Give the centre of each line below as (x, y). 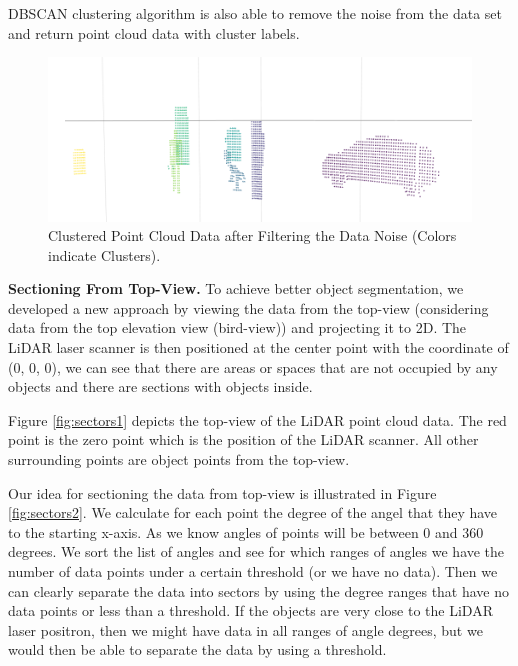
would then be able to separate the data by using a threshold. (197, 649)
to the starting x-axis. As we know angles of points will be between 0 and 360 (246, 531)
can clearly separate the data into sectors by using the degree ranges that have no (259, 590)
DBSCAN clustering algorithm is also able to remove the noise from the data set (255, 13)
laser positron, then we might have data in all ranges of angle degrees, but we (245, 629)
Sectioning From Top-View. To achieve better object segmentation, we (236, 288)
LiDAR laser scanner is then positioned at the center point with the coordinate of (258, 347)
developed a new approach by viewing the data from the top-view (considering (248, 307)
